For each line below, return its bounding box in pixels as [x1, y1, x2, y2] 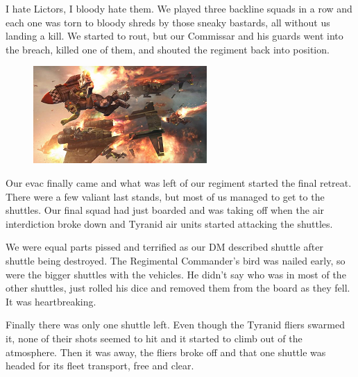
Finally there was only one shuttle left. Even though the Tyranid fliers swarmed [6, 317, 345, 332]
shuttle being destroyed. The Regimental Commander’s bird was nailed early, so [6, 253, 346, 267]
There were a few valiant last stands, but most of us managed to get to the [6, 189, 325, 203]
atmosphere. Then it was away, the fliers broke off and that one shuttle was [6, 344, 326, 359]
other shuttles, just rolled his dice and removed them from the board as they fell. [6, 280, 350, 295]
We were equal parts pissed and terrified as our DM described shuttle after [6, 240, 323, 254]
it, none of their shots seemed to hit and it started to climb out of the [6, 330, 302, 345]
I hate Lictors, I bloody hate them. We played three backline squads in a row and [6, 1, 352, 15]
